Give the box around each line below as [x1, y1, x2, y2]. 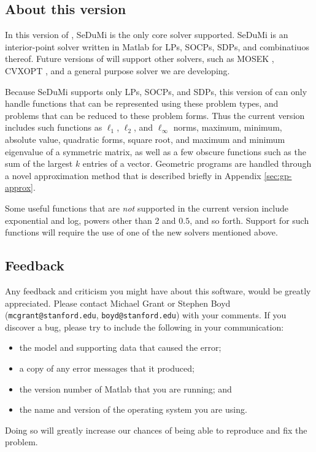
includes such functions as [5, 121, 102, 134]
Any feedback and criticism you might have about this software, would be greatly [5, 284, 311, 297]
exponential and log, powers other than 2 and [5, 213, 176, 226]
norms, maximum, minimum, [173, 121, 282, 134]
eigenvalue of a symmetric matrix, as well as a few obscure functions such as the [5, 145, 306, 158]
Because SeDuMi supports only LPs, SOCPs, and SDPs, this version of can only [5, 85, 307, 98]
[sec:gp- [264, 169, 292, 182]
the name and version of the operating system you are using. [19, 403, 247, 416]
